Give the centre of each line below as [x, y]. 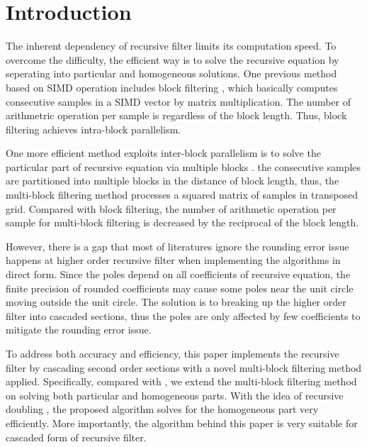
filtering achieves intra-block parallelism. [94, 129]
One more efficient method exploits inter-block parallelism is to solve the [163, 153]
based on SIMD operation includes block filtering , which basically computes [172, 87]
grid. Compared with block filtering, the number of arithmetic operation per [171, 208]
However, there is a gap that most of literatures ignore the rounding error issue [177, 246]
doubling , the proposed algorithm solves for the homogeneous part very [162, 409]
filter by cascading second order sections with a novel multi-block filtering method [184, 367]
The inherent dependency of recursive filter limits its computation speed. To [171, 46]
